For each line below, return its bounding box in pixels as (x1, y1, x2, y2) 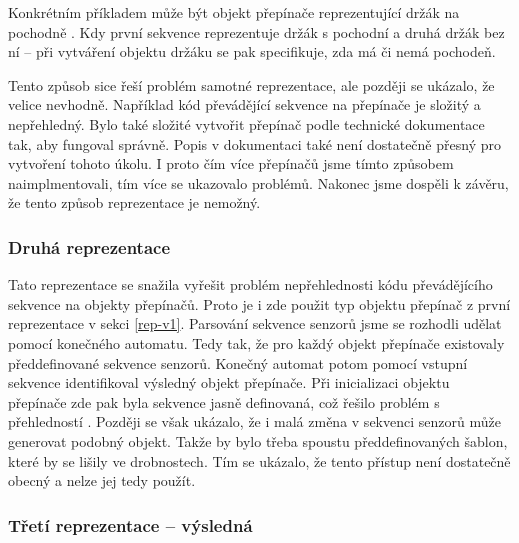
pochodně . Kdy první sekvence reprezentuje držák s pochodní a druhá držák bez (8, 21, 505, 42)
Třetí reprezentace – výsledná (8, 512, 253, 537)
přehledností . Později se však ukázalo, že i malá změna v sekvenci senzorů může (8, 411, 501, 432)
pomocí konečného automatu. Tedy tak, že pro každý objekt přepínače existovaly (8, 332, 505, 353)
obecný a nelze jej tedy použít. (8, 470, 196, 491)
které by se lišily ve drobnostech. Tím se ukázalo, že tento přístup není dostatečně (8, 450, 511, 471)
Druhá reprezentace (8, 234, 171, 259)
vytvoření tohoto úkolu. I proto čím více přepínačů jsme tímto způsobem (8, 153, 454, 174)
